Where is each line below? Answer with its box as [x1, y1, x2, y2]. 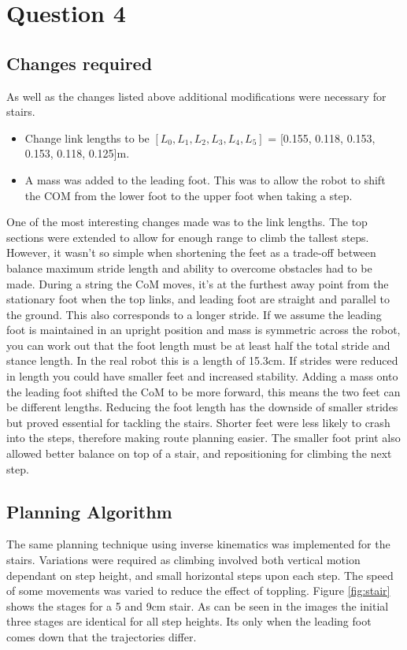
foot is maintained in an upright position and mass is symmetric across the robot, [6, 321, 401, 338]
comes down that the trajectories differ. [6, 629, 197, 644]
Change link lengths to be [24, 129, 150, 146]
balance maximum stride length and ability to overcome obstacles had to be [6, 259, 372, 276]
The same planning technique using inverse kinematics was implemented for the [6, 536, 390, 552]
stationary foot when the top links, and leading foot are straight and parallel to [6, 291, 390, 307]
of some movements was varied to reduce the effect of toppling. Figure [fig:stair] [6, 582, 390, 599]
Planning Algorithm [6, 499, 172, 523]
